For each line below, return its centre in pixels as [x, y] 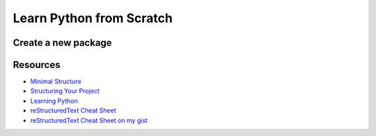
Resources [37, 65]
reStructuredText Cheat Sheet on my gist [89, 120]
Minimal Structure [56, 82]
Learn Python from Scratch [93, 18]
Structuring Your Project [65, 91]
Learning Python [54, 101]
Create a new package [62, 43]
